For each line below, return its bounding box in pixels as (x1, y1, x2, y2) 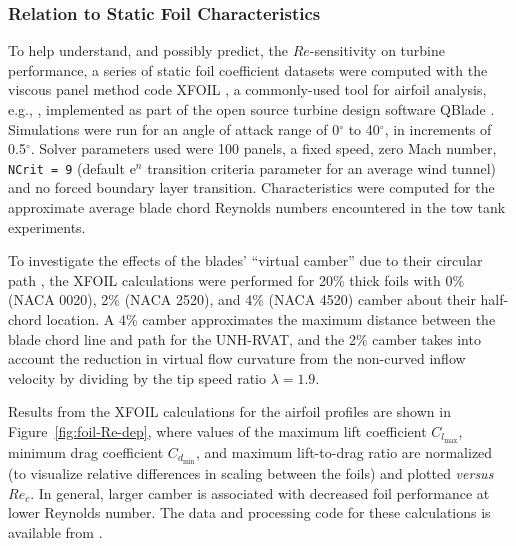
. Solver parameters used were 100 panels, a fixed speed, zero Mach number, (30, 138, 497, 159)
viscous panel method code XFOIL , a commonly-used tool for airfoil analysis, (8, 79, 487, 100)
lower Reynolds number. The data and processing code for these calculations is (8, 502, 491, 523)
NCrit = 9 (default (8, 157, 125, 178)
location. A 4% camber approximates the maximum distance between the (46, 309, 496, 329)
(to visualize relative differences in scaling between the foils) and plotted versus (8, 462, 494, 483)
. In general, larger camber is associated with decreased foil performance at (30, 482, 490, 503)
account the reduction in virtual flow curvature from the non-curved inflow (8, 348, 466, 369)
